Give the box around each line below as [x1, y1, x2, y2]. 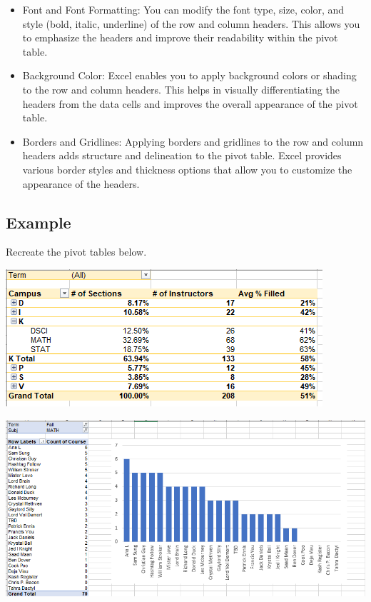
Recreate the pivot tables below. [6, 244, 147, 259]
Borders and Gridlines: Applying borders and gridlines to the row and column [22, 134, 364, 149]
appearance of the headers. [22, 176, 140, 191]
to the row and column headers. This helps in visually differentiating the [22, 81, 340, 96]
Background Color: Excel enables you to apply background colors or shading [22, 68, 357, 83]
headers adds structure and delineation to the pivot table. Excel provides [22, 148, 342, 163]
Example [6, 211, 71, 233]
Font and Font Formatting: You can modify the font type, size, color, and [22, 2, 345, 16]
